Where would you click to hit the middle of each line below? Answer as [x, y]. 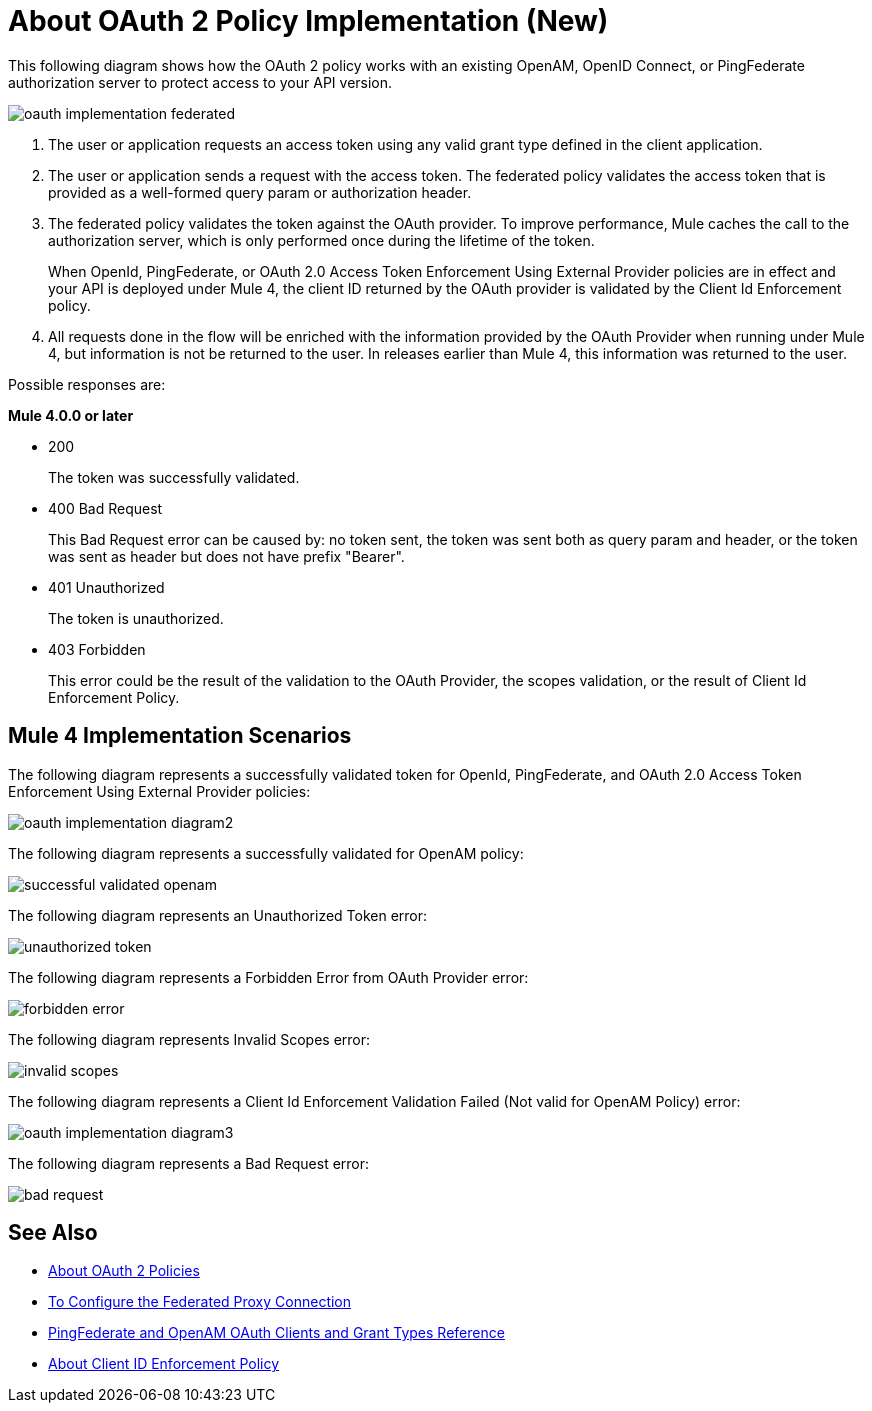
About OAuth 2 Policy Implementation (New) [308, 21]
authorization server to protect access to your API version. [200, 82]
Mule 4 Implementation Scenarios [180, 736]
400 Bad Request [105, 508]
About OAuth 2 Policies [124, 1271]
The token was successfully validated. [174, 477]
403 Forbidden [97, 649]
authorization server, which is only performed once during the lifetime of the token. [321, 240]
